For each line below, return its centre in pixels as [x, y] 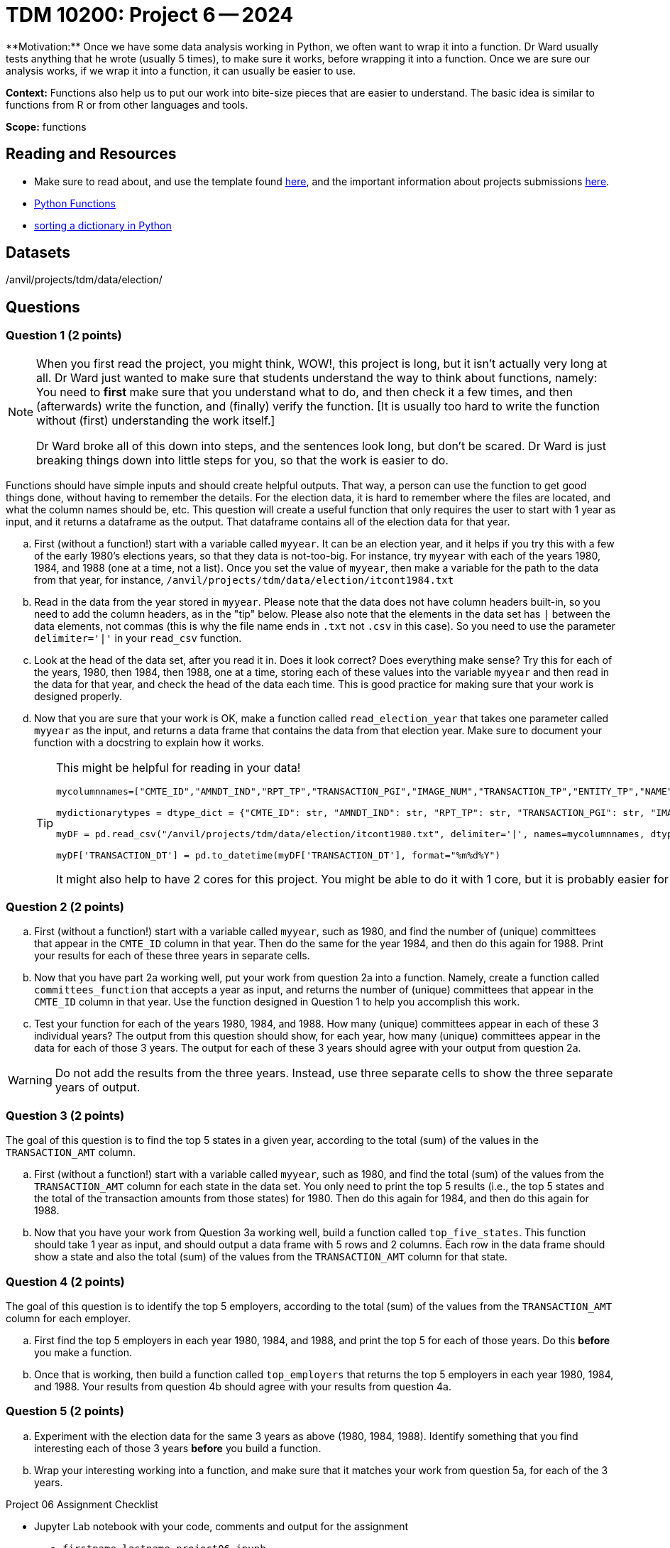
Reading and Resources [91, 154]
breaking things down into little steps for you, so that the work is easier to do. [242, 460]
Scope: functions [46, 126]
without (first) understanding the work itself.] [156, 420]
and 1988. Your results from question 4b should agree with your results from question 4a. [243, 1386]
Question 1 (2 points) [64, 336]
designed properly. [78, 696]
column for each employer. [68, 1318]
